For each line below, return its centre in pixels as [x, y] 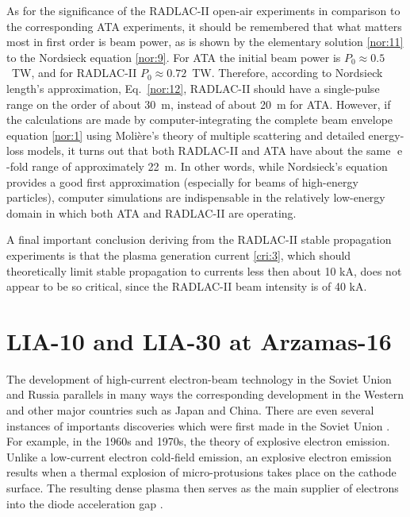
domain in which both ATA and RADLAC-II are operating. [151, 212]
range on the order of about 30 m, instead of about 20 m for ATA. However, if [199, 104]
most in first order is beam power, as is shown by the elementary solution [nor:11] [205, 42]
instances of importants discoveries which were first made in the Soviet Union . [198, 425]
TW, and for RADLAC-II [74, 73]
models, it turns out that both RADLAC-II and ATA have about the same [209, 150]
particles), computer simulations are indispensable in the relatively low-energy [196, 197]
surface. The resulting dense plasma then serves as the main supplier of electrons [203, 487]
